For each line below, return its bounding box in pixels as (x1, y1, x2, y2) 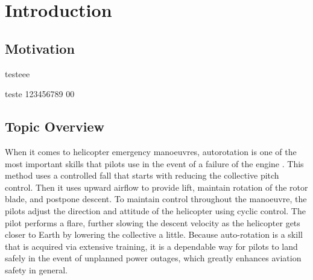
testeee (5, 67, 30, 80)
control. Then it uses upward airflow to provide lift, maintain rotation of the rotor (5, 180, 308, 193)
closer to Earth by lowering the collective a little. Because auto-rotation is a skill (5, 228, 303, 241)
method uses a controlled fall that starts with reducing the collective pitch (5, 169, 279, 182)
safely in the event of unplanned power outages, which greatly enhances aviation (5, 252, 302, 264)
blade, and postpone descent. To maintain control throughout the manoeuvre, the (5, 192, 307, 205)
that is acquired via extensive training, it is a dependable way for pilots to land (5, 240, 298, 252)
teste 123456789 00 (5, 87, 75, 100)
